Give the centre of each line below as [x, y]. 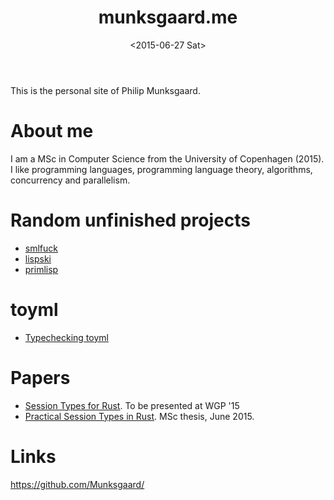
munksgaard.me [168, 17]
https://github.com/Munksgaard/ [77, 484]
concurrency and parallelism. [70, 180]
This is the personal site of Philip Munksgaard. [105, 90]
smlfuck [41, 248]
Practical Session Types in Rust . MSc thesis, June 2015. [139, 416]
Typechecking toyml [66, 337]
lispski [38, 258]
